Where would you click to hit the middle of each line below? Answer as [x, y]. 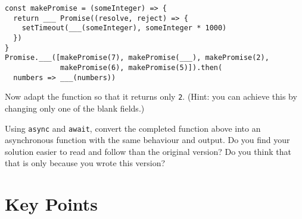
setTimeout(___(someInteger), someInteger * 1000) [124, 28]
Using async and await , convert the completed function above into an [133, 128]
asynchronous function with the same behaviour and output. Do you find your [147, 140]
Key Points [52, 204]
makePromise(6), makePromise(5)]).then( [141, 67]
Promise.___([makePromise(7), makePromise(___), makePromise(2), [137, 58]
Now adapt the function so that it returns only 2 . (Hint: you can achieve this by [151, 96]
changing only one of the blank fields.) [75, 108]
